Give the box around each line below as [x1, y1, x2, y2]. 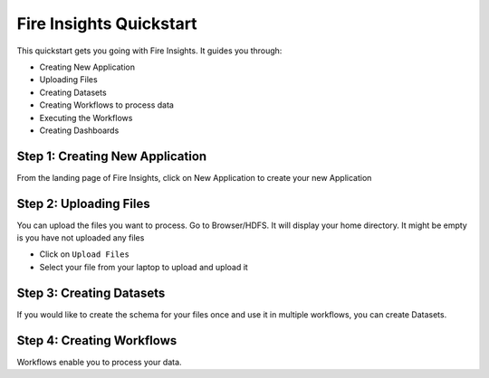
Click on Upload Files [39, 249, 130, 260]
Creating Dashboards [39, 125, 120, 136]
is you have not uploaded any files [16, 232, 145, 243]
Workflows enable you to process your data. [16, 356, 182, 367]
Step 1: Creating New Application [16, 148, 207, 164]
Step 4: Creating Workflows [16, 333, 177, 348]
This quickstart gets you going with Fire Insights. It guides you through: [16, 45, 283, 56]
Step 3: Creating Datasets [16, 285, 166, 300]
